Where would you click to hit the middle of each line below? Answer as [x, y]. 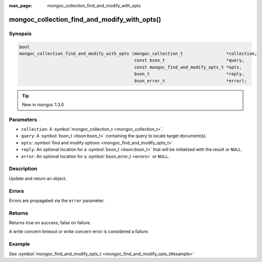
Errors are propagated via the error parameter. [57, 200]
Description [23, 169]
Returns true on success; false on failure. [50, 223]
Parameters [23, 120]
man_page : [21, 6]
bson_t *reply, [189, 74]
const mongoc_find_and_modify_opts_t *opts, [188, 67]
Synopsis [20, 33]
